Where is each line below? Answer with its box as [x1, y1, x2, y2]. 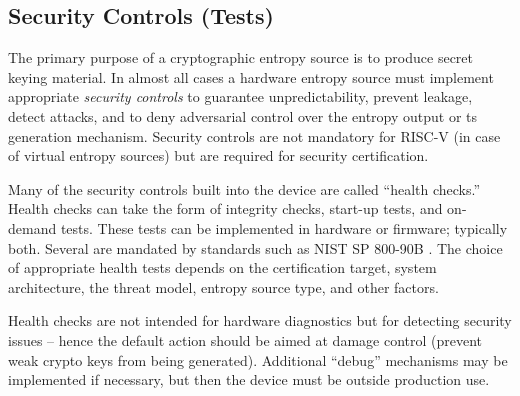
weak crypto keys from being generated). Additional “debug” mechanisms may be [8, 349, 508, 370]
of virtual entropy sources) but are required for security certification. [8, 145, 429, 166]
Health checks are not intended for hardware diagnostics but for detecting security [8, 310, 512, 331]
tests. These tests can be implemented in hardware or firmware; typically [60, 217, 508, 238]
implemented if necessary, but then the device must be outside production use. [8, 369, 490, 390]
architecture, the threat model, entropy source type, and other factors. [8, 276, 439, 297]
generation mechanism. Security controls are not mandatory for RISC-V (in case [8, 125, 501, 146]
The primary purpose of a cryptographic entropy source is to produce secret [8, 47, 473, 68]
